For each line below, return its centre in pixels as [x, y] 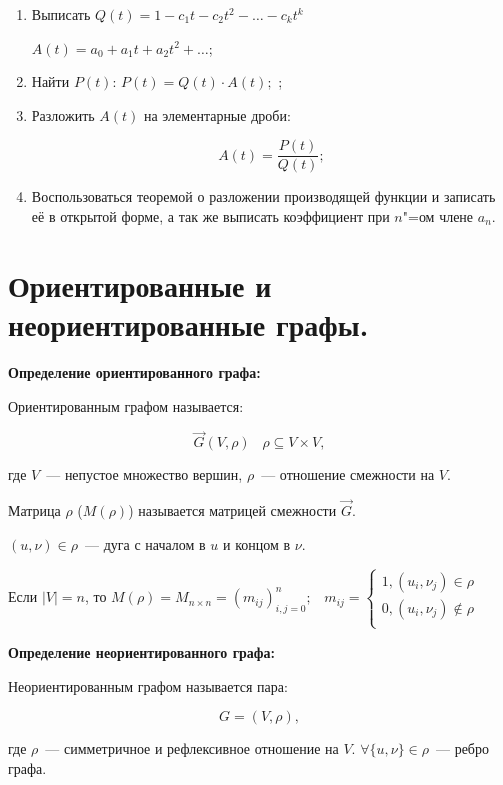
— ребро [462, 748]
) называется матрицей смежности [232, 510]
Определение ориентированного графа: [134, 371]
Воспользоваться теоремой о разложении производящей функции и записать [263, 196]
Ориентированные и [140, 284]
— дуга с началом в [145, 543]
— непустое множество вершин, [144, 474]
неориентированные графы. [188, 324]
